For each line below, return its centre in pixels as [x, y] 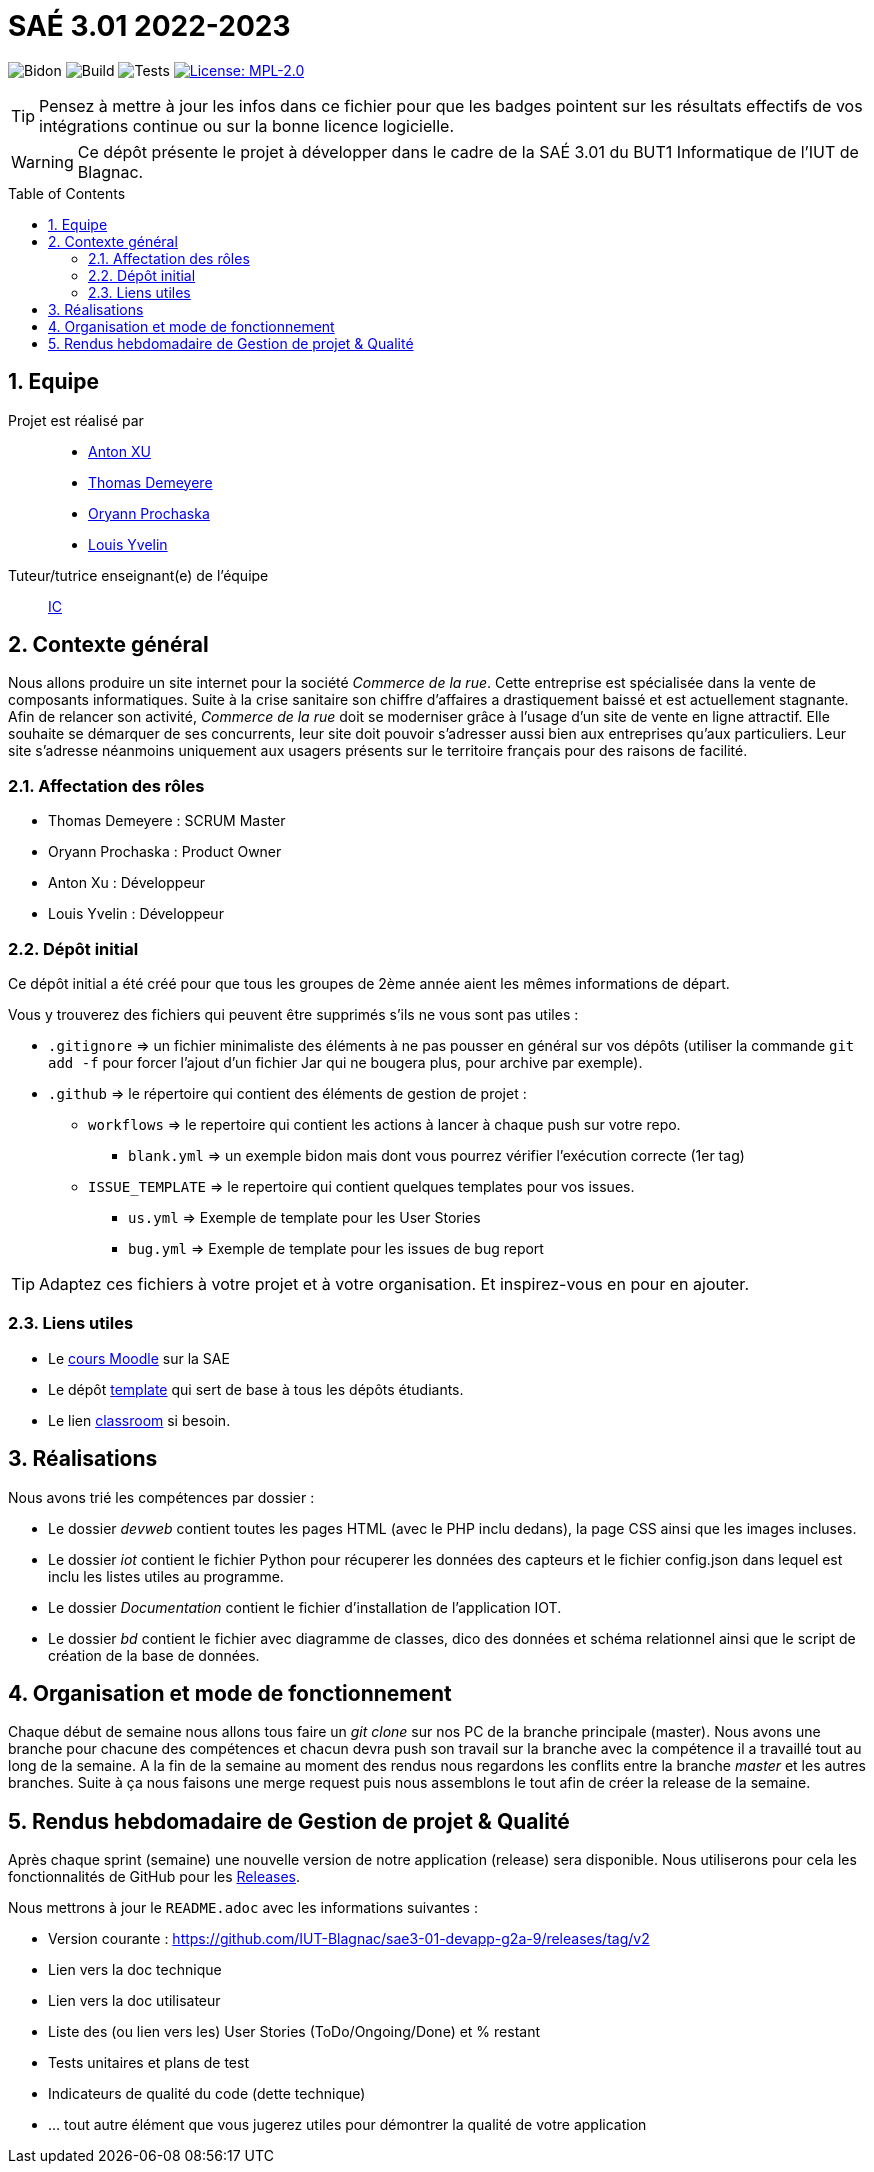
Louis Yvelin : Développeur [136, 914]
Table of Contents [67, 193]
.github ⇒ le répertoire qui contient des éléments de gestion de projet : [287, 1093]
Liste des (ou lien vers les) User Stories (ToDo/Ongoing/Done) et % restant [294, 2032]
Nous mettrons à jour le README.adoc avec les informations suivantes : [243, 1908]
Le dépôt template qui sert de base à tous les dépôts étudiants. [256, 1389]
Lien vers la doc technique [135, 1970]
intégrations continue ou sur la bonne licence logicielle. [246, 125]
